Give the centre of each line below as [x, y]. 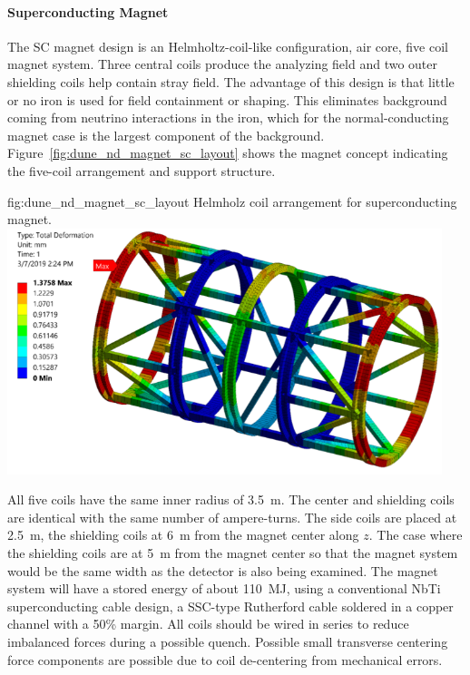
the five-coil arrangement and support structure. [142, 170]
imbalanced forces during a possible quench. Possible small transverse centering [228, 641]
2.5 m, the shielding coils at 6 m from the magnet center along [183, 535]
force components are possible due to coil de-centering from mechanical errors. [225, 659]
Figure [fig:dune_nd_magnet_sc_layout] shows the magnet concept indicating [228, 153]
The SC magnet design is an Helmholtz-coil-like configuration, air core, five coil [228, 46]
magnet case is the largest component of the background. [166, 135]
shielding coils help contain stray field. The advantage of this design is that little [231, 81]
